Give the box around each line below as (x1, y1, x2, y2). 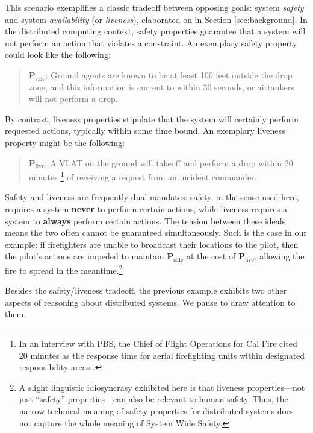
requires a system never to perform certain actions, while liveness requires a (5, 202, 287, 215)
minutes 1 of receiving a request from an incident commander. (28, 169, 257, 183)
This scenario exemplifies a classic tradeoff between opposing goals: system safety (5, 1, 304, 13)
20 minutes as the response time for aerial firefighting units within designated (19, 349, 305, 361)
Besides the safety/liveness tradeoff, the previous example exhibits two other (5, 284, 287, 297)
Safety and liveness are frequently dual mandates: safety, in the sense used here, (5, 191, 299, 203)
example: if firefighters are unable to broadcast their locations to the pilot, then (5, 238, 299, 250)
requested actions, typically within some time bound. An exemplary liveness (5, 124, 285, 137)
